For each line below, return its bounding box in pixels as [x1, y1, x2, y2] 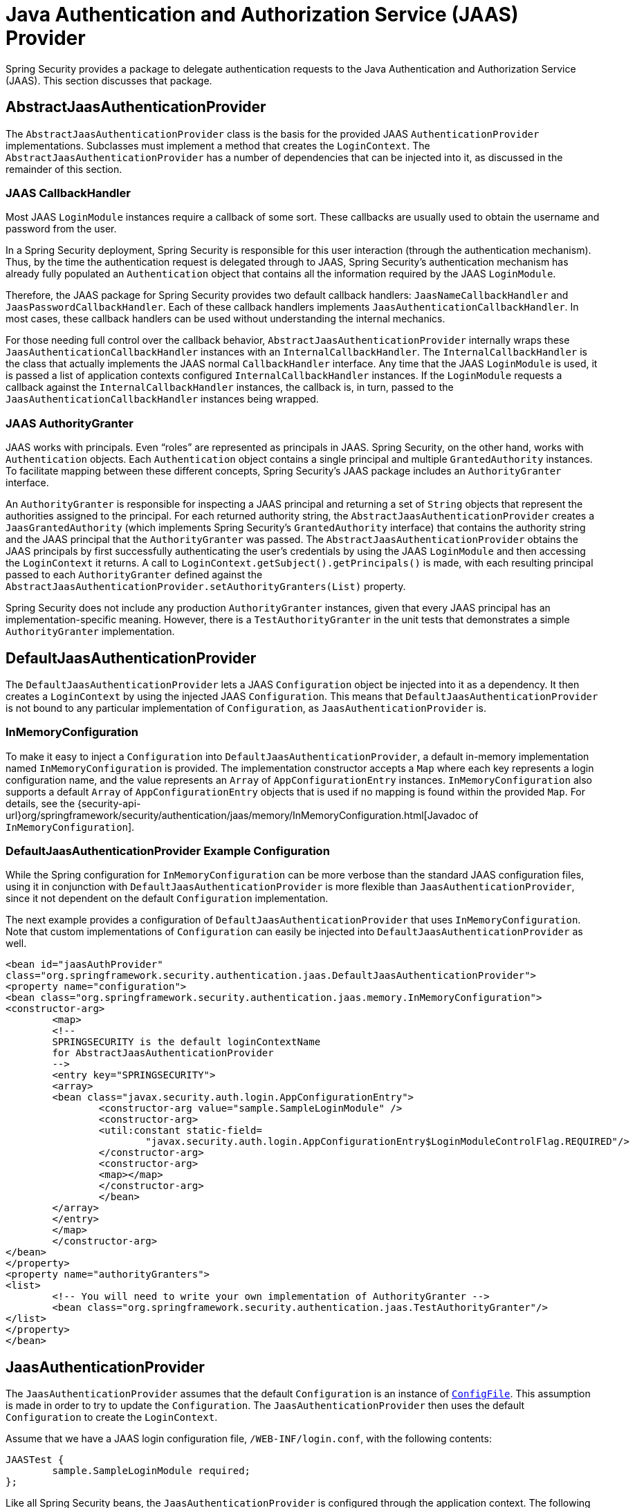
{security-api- [77, 797, 141, 809]
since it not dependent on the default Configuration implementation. [6, 892, 329, 905]
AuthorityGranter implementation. [6, 625, 175, 638]
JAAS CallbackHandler [6, 185, 131, 200]
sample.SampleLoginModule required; [52, 1465, 251, 1477]
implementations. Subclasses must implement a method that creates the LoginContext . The [6, 139, 430, 151]
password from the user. [6, 223, 117, 235]
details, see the [6, 797, 75, 809]
